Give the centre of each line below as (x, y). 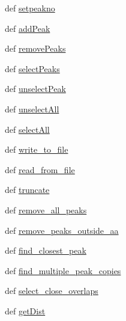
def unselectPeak (35, 89)
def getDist (25, 310)
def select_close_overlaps (52, 291)
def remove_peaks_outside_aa (62, 230)
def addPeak (28, 28)
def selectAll (27, 129)
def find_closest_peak (46, 250)
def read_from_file (40, 169)
